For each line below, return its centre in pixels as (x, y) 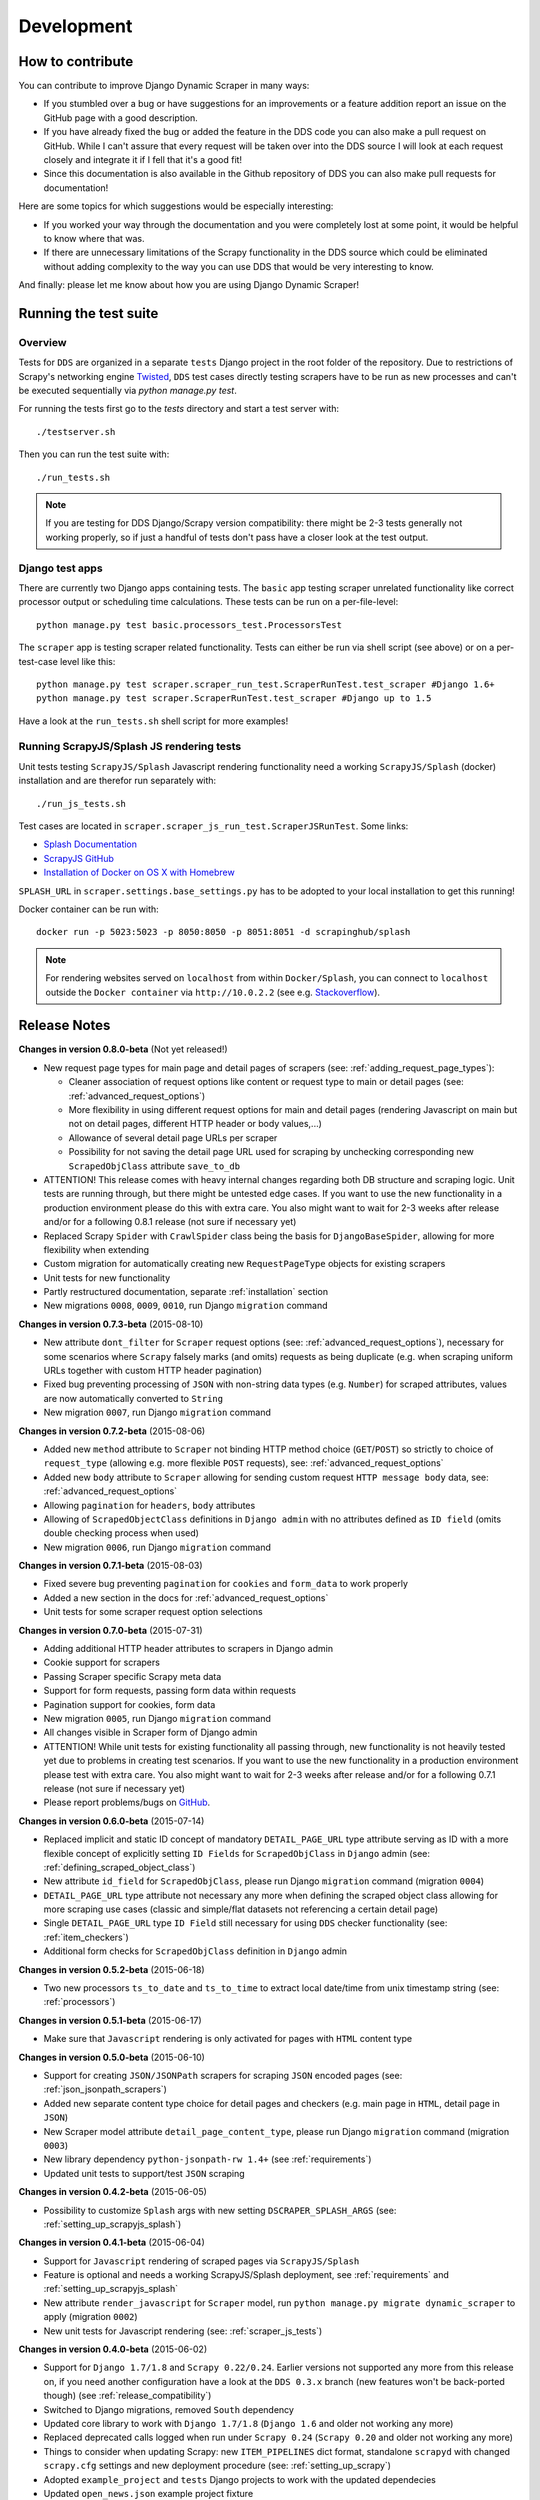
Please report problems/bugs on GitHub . (127, 1802)
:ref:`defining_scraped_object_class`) (119, 1867)
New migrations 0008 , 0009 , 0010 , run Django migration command (186, 1306)
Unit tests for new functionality (107, 1277)
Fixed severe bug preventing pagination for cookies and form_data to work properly (226, 1584)
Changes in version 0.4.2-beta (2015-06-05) (112, 2192)
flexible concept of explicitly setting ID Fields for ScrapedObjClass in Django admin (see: (236, 1853)
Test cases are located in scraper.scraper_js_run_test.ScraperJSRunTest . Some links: (213, 826)
